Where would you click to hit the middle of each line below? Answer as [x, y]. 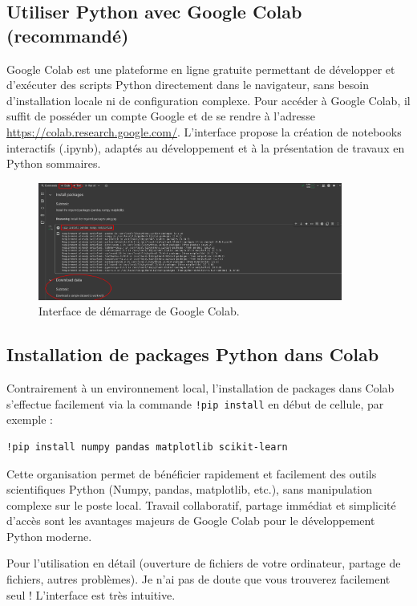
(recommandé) [68, 35]
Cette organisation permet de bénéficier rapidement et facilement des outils [192, 473]
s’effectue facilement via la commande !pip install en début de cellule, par [195, 403]
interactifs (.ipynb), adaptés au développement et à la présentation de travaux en [206, 147]
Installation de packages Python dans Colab [193, 354]
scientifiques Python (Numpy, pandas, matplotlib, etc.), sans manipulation [190, 489]
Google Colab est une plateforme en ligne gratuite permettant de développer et [201, 69]
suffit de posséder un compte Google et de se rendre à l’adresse [161, 116]
